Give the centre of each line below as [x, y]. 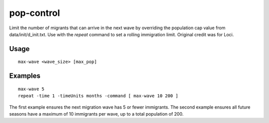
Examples [25, 76]
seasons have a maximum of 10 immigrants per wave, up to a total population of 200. [96, 114]
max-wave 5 [31, 89]
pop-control [35, 13]
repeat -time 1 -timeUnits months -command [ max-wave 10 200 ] [98, 96]
